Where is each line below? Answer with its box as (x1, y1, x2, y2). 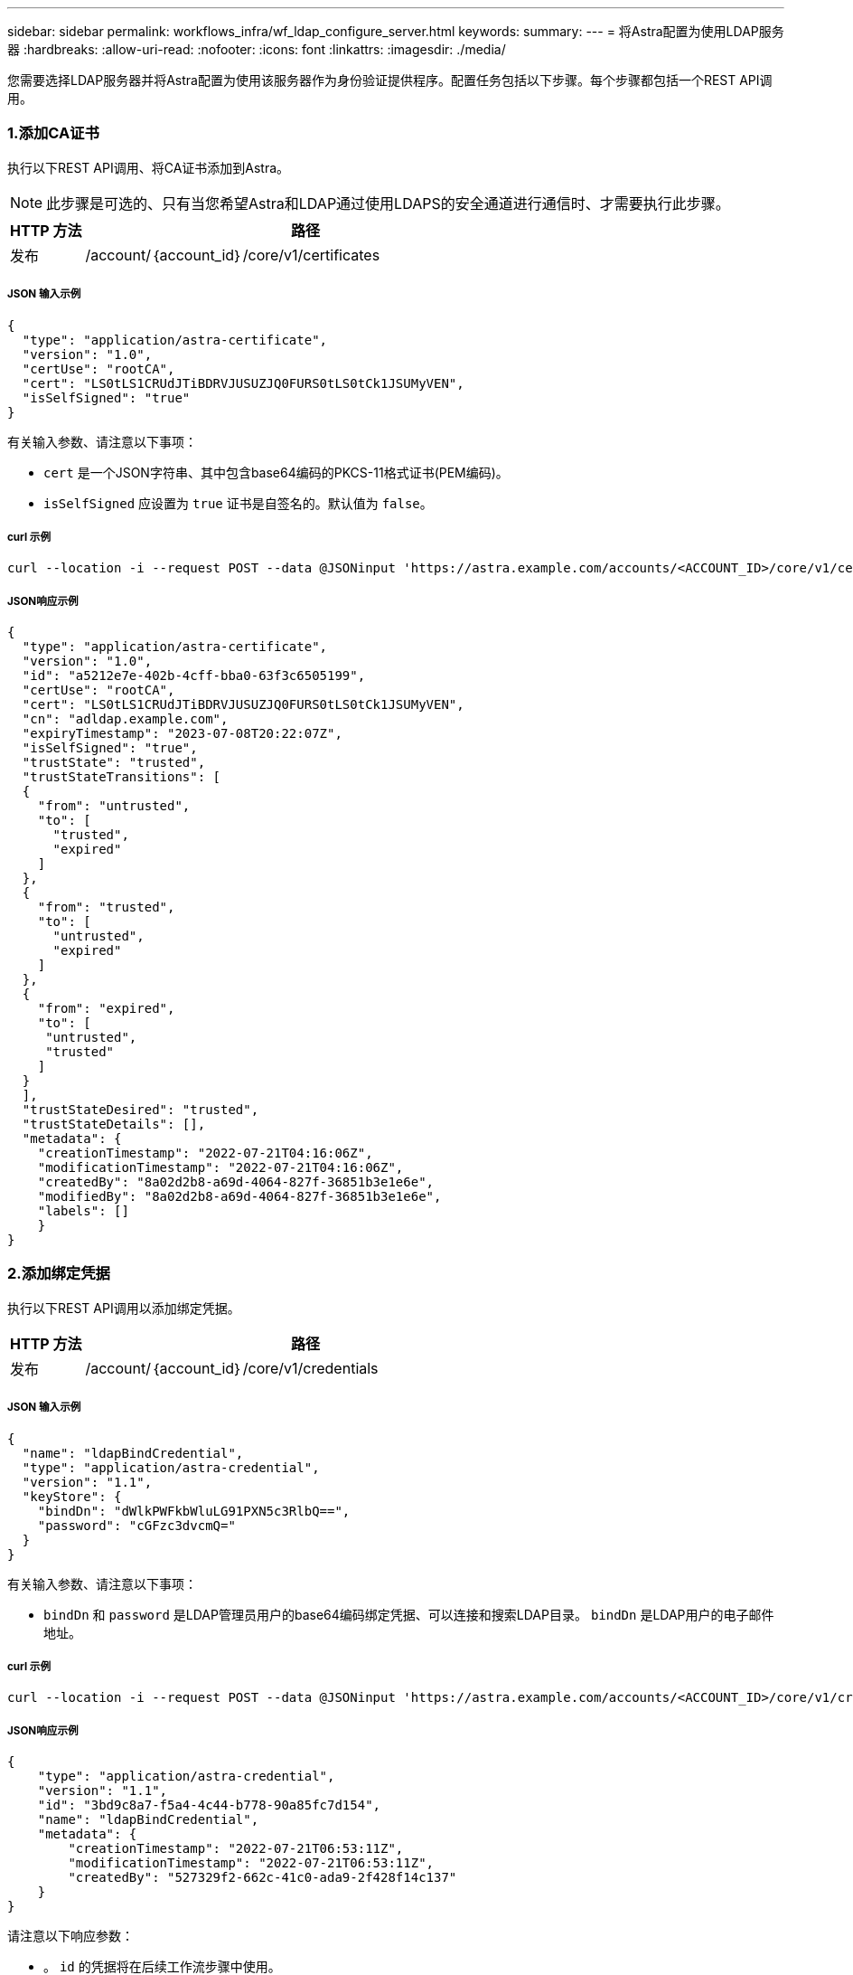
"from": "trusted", (37, 900, 175, 915)
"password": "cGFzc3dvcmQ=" (37, 1517, 236, 1533)
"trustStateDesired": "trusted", (22, 1102, 259, 1118)
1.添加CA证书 (7, 124, 99, 143)
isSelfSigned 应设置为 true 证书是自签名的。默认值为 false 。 (43, 495, 433, 511)
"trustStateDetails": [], (22, 1117, 206, 1132)
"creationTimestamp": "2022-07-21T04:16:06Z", (37, 1146, 373, 1161)
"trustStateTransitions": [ (22, 770, 221, 785)
